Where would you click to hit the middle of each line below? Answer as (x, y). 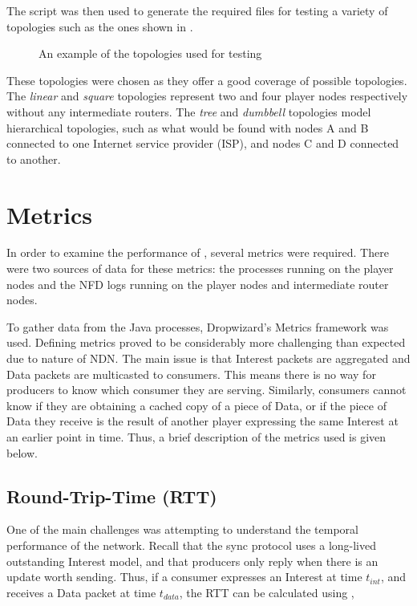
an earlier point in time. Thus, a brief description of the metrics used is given (196, 437)
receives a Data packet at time (81, 592)
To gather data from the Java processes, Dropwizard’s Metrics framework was (198, 326)
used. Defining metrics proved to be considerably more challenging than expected (206, 342)
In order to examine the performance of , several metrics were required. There (198, 252)
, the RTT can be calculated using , (267, 592)
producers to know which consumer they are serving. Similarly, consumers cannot (206, 390)
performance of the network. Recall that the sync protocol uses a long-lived (192, 545)
